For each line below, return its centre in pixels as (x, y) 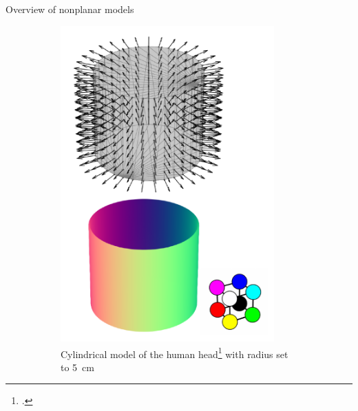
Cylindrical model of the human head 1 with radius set (175, 353)
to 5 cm (77, 367)
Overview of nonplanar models (70, 9)
